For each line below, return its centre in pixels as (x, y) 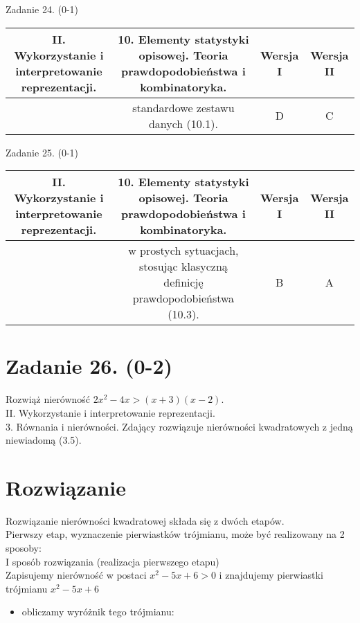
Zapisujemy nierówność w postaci (76, 575)
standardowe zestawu (183, 107)
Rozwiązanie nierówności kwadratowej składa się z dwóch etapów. (145, 520)
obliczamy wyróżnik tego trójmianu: (98, 612)
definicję (183, 282)
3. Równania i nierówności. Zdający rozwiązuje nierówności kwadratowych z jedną (179, 426)
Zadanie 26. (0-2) (89, 366)
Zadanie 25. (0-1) (42, 152)
